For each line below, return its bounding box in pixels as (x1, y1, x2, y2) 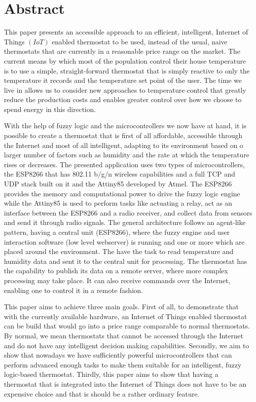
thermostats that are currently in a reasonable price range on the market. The (4, 46, 240, 56)
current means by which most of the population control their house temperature (4, 55, 246, 66)
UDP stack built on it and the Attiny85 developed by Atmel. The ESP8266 (4, 179, 232, 189)
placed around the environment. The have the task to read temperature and (4, 246, 234, 256)
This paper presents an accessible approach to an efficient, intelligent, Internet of (4, 27, 248, 37)
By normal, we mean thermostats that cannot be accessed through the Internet (4, 330, 244, 340)
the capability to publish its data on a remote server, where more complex (4, 265, 228, 276)
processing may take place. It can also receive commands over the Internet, (4, 275, 230, 285)
